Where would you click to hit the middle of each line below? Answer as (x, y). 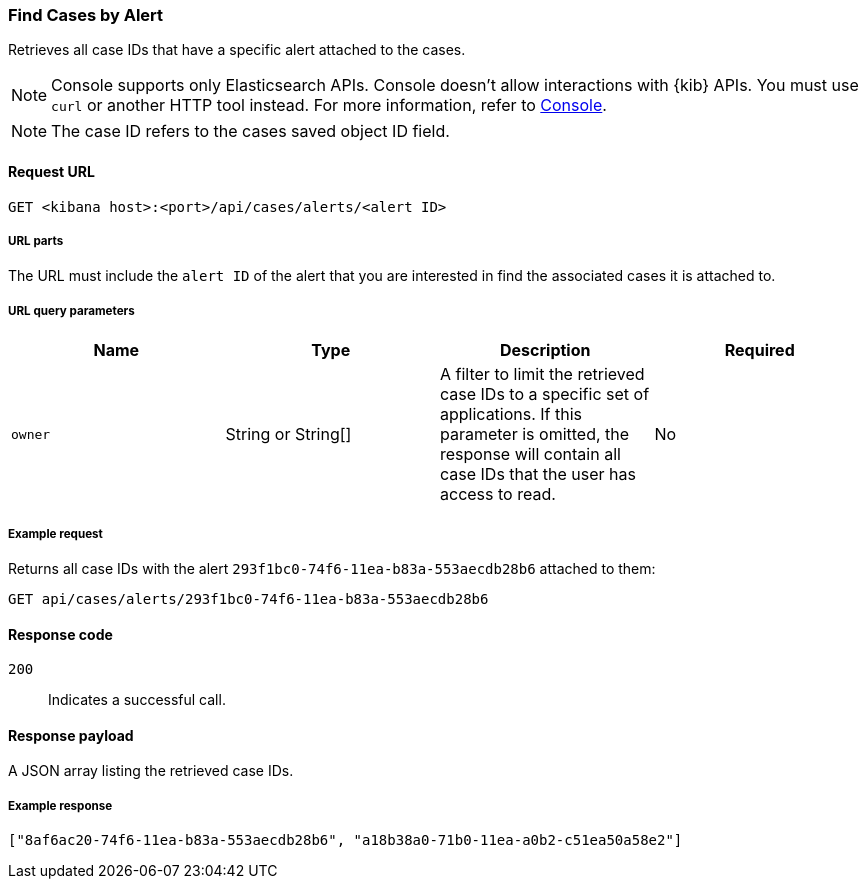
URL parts (36, 240)
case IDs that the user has (538, 474)
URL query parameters (71, 310)
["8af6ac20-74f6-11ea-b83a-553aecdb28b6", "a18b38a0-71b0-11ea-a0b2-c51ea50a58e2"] (345, 840)
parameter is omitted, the (535, 434)
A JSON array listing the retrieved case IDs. (151, 771)
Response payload (71, 735)
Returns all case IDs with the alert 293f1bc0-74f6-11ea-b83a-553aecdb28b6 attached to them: (332, 568)
